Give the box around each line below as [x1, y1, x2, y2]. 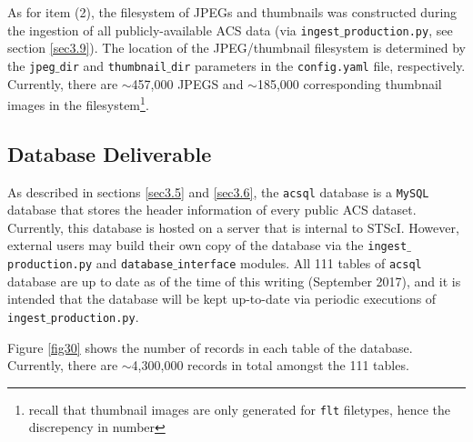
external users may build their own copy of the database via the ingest [7, 236, 408, 255]
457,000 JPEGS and [131, 74, 244, 93]
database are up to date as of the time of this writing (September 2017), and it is [7, 271, 461, 290]
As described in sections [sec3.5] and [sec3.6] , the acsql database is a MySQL [7, 182, 429, 201]
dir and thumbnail [59, 55, 167, 75]
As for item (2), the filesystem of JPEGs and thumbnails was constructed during [7, 3, 458, 21]
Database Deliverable [7, 139, 212, 167]
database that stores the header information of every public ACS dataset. [7, 200, 417, 219]
